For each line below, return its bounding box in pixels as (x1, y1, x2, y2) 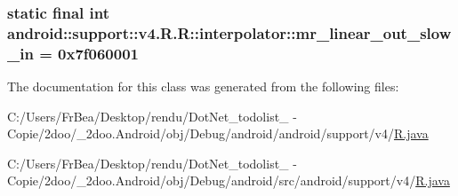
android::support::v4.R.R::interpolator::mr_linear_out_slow (7, 21, 452, 43)
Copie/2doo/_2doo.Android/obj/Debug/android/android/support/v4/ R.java (7, 124, 429, 143)
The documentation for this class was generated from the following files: (7, 77, 399, 96)
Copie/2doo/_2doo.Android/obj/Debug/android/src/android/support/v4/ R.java (7, 171, 450, 190)
